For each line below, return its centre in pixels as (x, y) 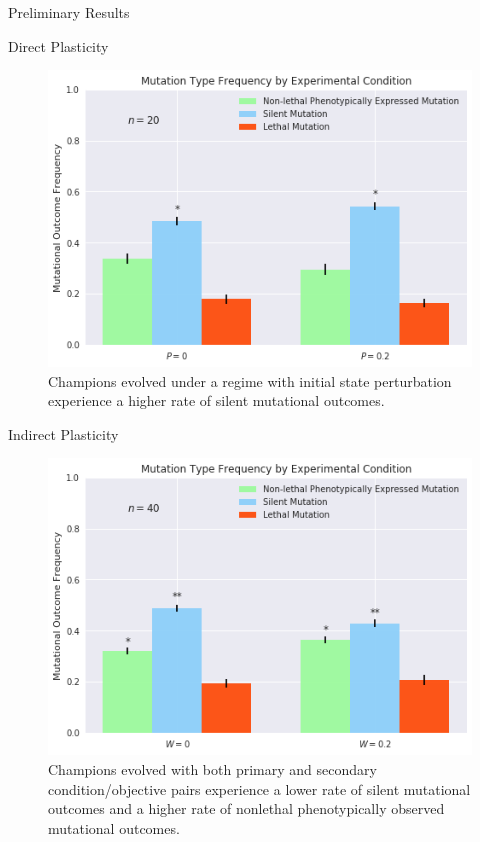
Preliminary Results (69, 12)
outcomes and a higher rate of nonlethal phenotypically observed (246, 808)
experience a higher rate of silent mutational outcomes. (216, 400)
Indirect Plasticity (63, 433)
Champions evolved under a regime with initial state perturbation (250, 380)
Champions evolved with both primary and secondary (212, 768)
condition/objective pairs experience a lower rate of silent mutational (259, 788)
